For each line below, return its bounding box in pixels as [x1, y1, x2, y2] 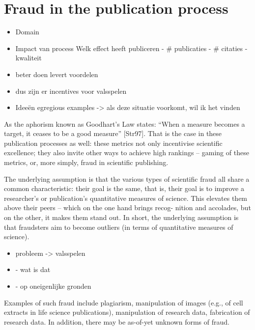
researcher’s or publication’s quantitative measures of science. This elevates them [4, 192, 248, 203]
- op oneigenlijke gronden [15, 281, 91, 291]
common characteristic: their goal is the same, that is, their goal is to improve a [4, 183, 244, 193]
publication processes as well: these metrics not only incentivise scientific [4, 137, 223, 148]
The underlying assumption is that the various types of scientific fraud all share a [4, 173, 250, 184]
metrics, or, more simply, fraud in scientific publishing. [4, 157, 169, 167]
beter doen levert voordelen [15, 69, 98, 79]
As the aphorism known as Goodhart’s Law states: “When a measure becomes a [4, 118, 245, 129]
